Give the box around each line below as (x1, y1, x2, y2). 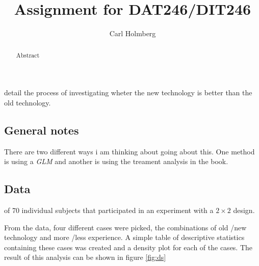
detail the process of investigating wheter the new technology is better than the (4, 87, 252, 98)
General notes (4, 122, 79, 138)
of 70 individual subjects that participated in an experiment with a (4, 204, 214, 215)
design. (233, 204, 255, 215)
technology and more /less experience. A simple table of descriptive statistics (4, 232, 245, 243)
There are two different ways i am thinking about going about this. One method (4, 146, 255, 156)
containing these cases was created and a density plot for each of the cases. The (4, 242, 253, 252)
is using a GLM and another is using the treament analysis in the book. (4, 156, 228, 167)
